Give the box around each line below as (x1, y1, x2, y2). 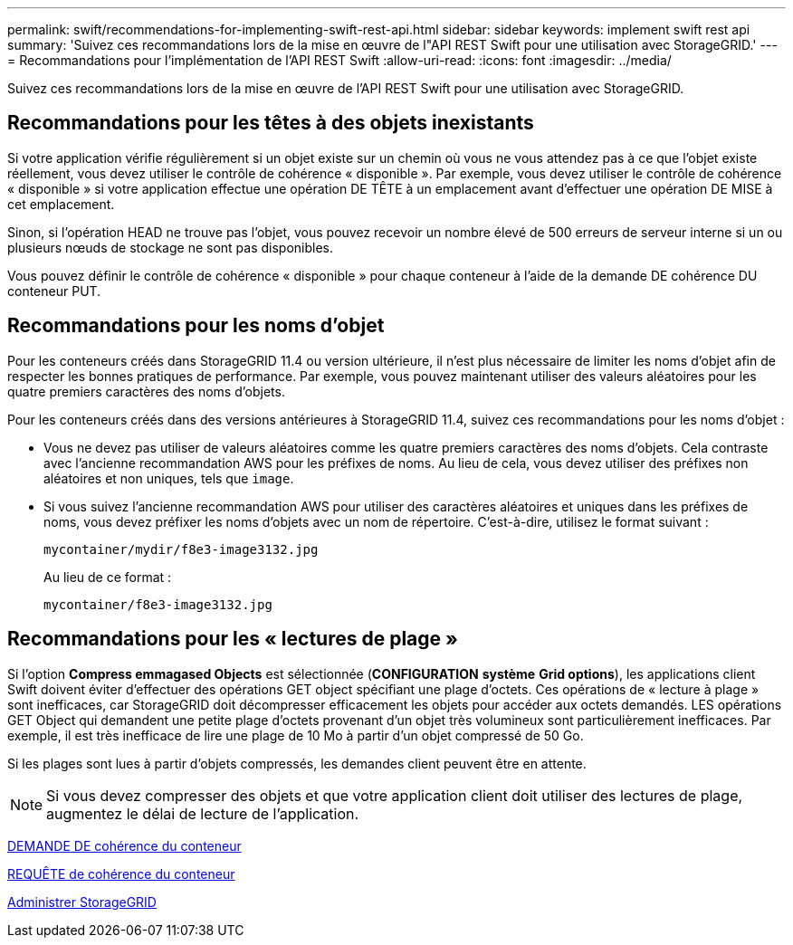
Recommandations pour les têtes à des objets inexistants (7, 111, 534, 135)
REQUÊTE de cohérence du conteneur (7, 865, 235, 882)
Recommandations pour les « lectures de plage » (7, 627, 458, 651)
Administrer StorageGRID (7, 893, 157, 910)
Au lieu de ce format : (43, 568, 172, 585)
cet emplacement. (7, 196, 115, 212)
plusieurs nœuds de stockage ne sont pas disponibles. (7, 239, 334, 255)
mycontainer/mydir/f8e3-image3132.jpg (43, 541, 319, 557)
